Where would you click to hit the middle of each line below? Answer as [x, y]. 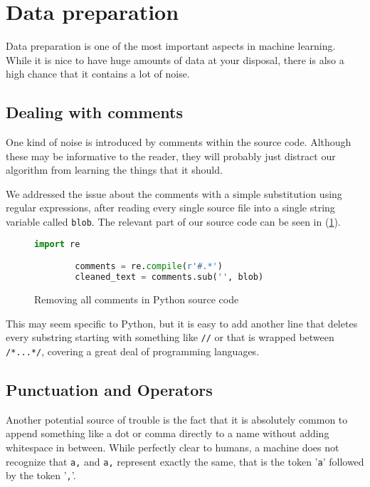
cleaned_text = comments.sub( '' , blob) [169, 277]
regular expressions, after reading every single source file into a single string [170, 208]
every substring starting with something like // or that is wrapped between [170, 337]
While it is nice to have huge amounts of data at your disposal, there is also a [175, 59]
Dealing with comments [95, 112]
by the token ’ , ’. [41, 475]
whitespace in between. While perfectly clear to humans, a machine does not [173, 447]
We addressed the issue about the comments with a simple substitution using [174, 193]
